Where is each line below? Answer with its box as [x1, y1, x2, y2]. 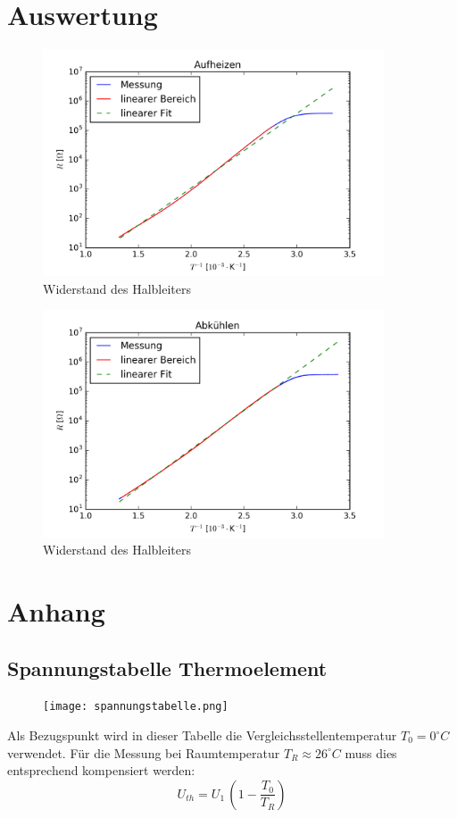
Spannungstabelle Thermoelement [7, 654, 328, 681]
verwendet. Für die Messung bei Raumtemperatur [7, 743, 280, 762]
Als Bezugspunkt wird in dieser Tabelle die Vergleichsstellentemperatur [7, 726, 397, 745]
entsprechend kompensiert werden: [7, 761, 195, 780]
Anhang [7, 592, 105, 629]
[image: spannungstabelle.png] [43, 700, 228, 714]
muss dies [345, 743, 397, 762]
